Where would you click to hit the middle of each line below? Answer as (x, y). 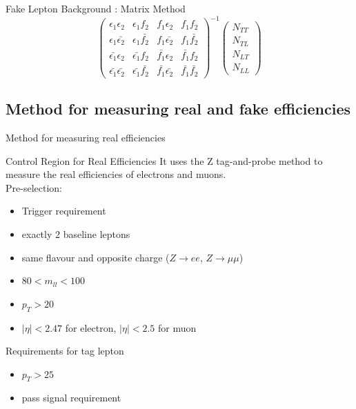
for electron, (91, 327)
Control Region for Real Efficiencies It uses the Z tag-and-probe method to (164, 160)
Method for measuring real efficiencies (86, 137)
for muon (177, 327)
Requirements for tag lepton (65, 351)
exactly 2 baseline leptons (76, 233)
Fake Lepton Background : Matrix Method (96, 8)
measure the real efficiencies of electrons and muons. (116, 174)
